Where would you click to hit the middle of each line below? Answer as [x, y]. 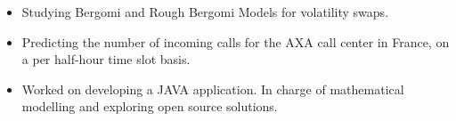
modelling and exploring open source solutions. [150, 106]
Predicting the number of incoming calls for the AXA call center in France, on [236, 41]
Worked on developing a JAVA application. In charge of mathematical [213, 89]
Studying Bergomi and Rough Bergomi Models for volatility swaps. [205, 12]
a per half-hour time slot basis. [106, 59]
